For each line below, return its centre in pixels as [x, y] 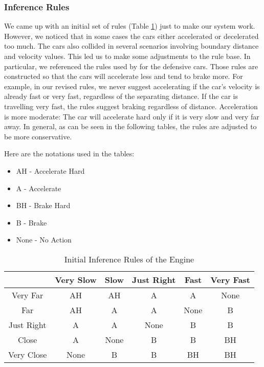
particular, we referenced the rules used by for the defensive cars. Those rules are [131, 66]
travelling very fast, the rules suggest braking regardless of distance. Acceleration [131, 106]
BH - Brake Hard [43, 205]
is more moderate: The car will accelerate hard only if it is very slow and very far [132, 116]
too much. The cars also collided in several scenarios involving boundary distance [131, 46]
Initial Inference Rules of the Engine [129, 259]
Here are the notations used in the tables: [69, 154]
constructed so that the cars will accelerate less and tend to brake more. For [124, 76]
